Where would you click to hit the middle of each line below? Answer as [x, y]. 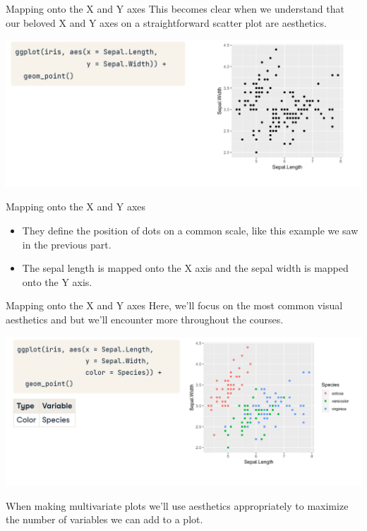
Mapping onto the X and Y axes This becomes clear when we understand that [175, 8]
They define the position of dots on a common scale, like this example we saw [190, 231]
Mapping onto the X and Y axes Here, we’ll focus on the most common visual [174, 305]
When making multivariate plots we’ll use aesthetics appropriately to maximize [177, 505]
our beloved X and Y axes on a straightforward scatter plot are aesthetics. [166, 22]
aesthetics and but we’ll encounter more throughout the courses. [145, 320]
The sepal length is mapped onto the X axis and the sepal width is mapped [185, 268]
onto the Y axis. [57, 281]
